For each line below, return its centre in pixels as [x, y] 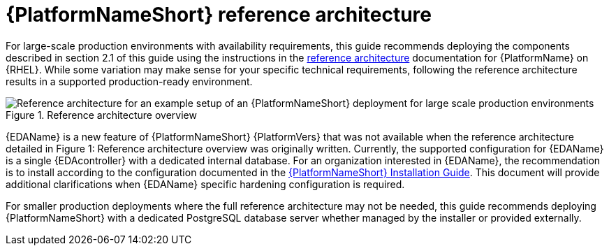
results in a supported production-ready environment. [129, 81]
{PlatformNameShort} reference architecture [219, 15]
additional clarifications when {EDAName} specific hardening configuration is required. [205, 184]
